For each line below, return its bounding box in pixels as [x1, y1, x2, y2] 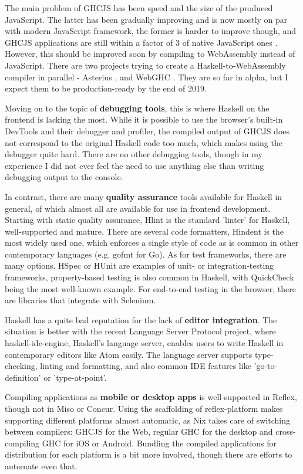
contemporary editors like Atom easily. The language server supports [5, 348, 253, 360]
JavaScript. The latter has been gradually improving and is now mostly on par [5, 13, 288, 25]
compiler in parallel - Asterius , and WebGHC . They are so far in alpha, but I [5, 70, 288, 83]
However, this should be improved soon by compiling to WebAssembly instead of [5, 48, 295, 60]
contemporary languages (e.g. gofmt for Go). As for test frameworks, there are [5, 248, 287, 260]
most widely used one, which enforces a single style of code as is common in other [5, 236, 299, 249]
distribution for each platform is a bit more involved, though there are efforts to [5, 448, 292, 461]
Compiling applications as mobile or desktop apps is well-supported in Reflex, [5, 391, 297, 403]
